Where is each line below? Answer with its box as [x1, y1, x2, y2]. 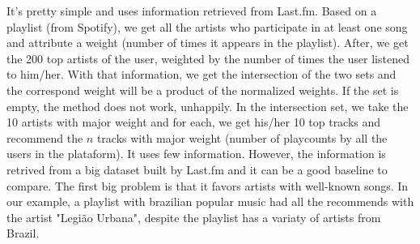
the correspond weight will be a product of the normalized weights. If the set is [6, 81, 399, 98]
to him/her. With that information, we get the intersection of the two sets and [6, 66, 397, 83]
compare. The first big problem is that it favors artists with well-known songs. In [6, 177, 409, 194]
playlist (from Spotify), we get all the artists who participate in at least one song [6, 18, 408, 35]
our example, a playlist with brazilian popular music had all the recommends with [6, 193, 414, 210]
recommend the [6, 129, 83, 146]
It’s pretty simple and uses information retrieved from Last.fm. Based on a [6, 2, 377, 19]
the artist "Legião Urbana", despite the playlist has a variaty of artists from [6, 208, 381, 225]
